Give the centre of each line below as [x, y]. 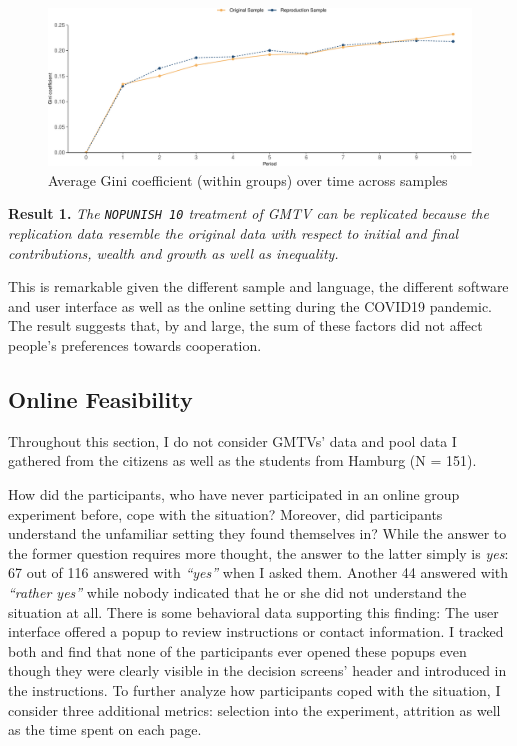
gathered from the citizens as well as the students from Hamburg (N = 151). [242, 460]
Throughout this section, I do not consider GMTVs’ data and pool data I [232, 440]
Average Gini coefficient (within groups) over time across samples [248, 179]
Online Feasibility [100, 398]
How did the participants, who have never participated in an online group [234, 493]
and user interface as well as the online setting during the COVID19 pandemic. [250, 305]
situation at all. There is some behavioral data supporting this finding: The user [253, 611]
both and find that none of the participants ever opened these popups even [237, 650]
